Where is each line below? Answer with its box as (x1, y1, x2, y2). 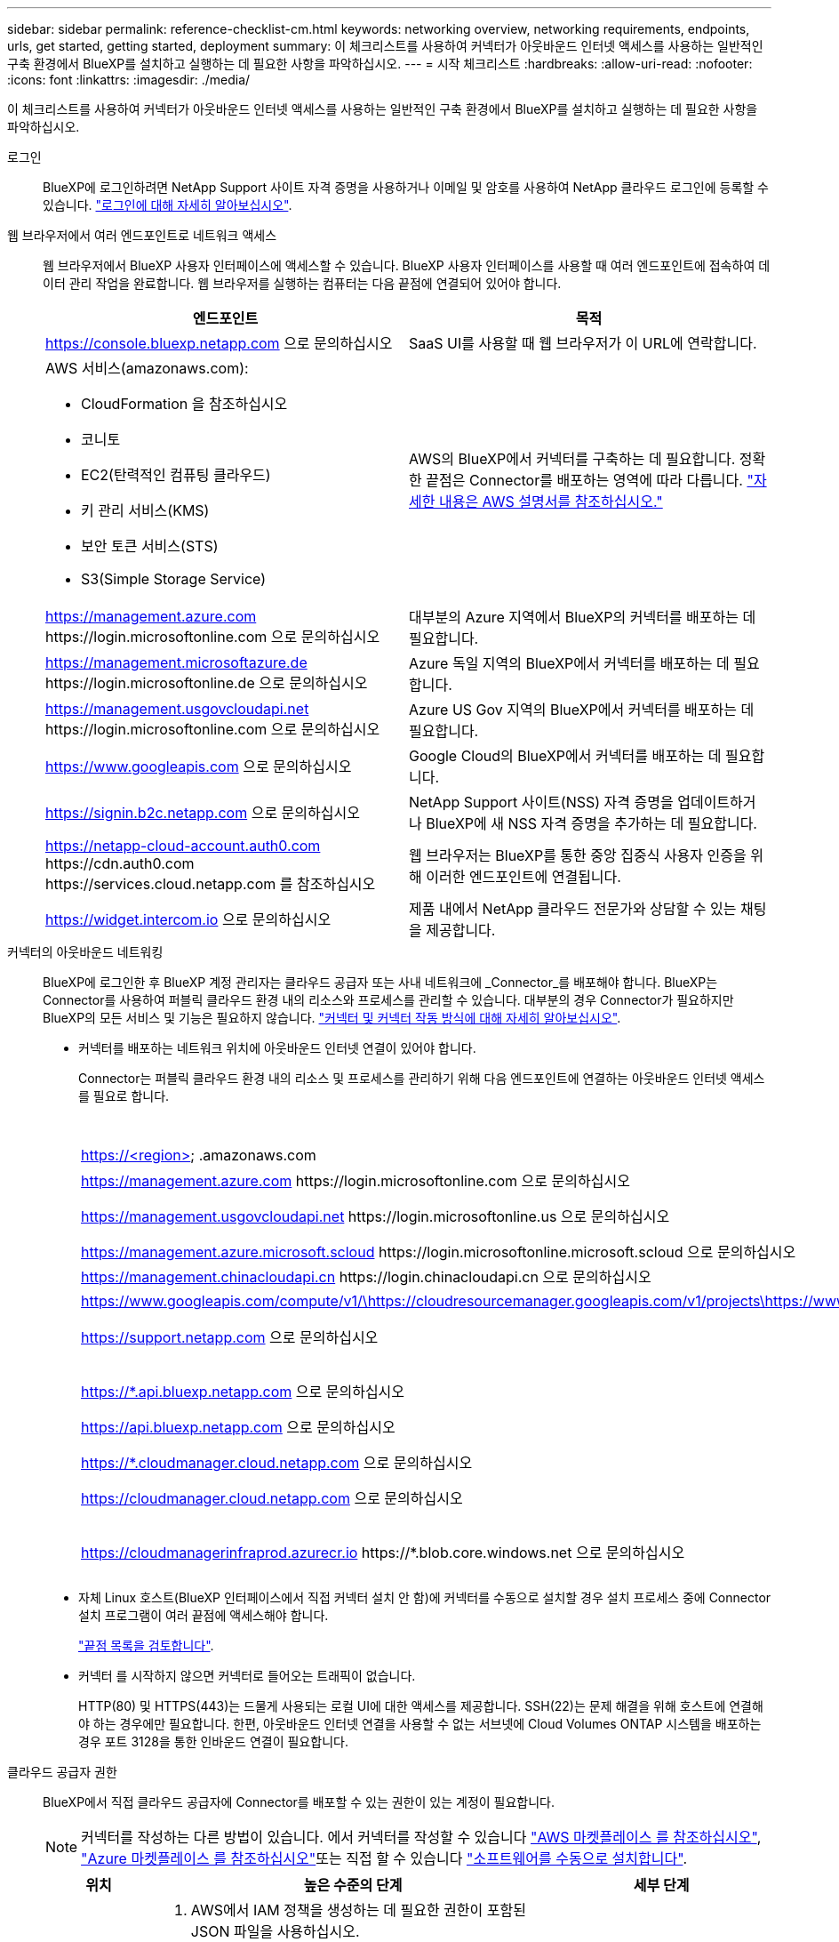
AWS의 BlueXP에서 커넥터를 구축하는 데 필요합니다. (409, 450, 736, 468)
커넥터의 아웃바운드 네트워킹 (7, 944, 164, 959)
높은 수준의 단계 (303, 1876, 403, 1894)
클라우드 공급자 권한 (7, 1764, 117, 1779)
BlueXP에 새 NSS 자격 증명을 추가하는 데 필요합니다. (426, 815, 757, 832)
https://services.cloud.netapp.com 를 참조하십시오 (45, 875, 376, 893)
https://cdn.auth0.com (45, 855, 195, 872)
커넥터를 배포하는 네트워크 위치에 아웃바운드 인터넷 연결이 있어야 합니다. (78, 1040, 476, 1055)
